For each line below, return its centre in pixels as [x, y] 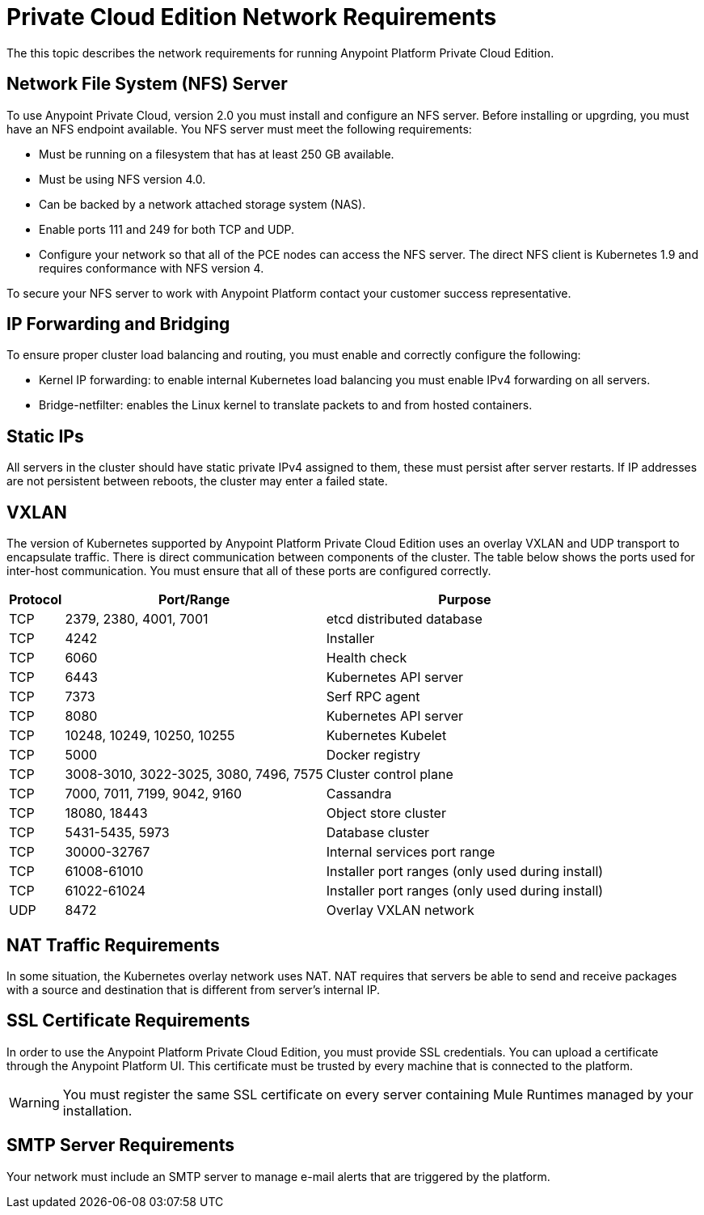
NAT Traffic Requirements [113, 945]
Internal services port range [411, 852]
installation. [97, 1110]
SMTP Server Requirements [120, 1145]
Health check [367, 658]
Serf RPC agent [373, 697]
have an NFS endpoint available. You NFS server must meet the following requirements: [239, 129]
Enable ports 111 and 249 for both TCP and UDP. [167, 229]
